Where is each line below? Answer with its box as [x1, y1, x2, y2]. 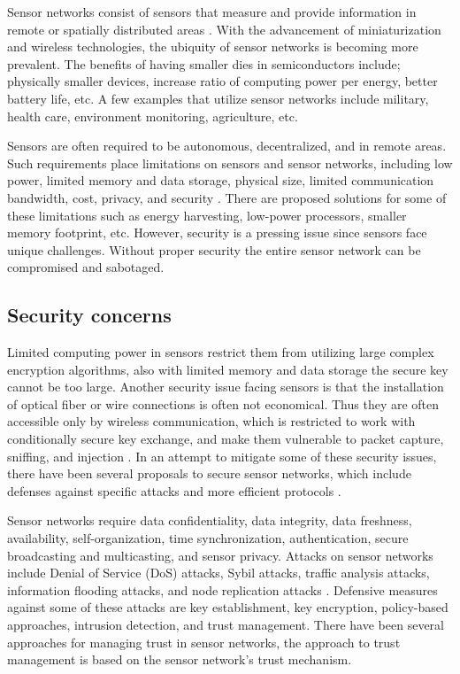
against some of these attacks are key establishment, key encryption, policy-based [7, 598, 448, 616]
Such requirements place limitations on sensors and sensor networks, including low [7, 153, 453, 172]
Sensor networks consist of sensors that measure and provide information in [7, 3, 417, 20]
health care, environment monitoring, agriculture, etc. [7, 106, 298, 125]
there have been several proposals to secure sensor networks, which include [7, 464, 411, 483]
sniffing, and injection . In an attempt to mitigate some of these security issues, [7, 446, 437, 465]
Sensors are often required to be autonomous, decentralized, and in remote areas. [7, 136, 447, 155]
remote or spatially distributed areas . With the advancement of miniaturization [7, 19, 441, 38]
